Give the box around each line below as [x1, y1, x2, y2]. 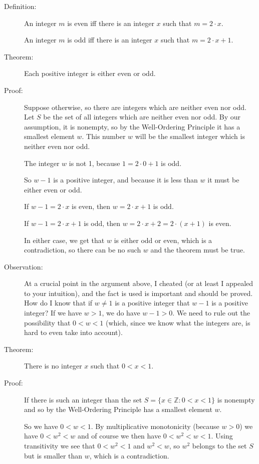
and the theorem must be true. [150, 244, 245, 255]
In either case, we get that [24, 234, 105, 245]
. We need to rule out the [172, 307, 250, 318]
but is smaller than [24, 450, 83, 460]
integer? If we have [24, 307, 82, 318]
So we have [24, 420, 58, 431]
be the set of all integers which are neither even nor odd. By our [43, 111, 241, 122]
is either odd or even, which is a [114, 234, 212, 245]
